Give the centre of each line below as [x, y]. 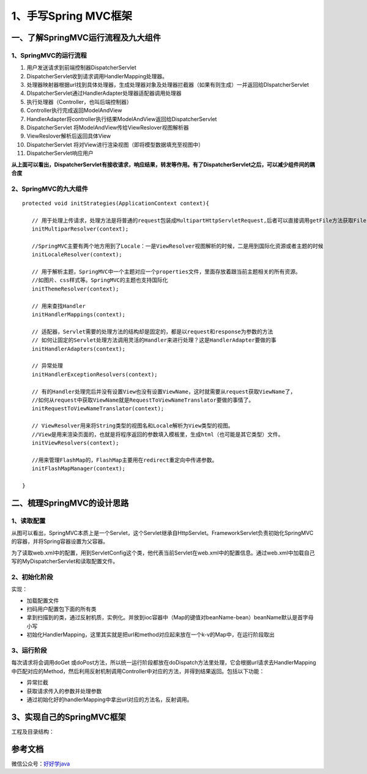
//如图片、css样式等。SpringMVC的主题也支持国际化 [100, 280]
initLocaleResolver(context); [77, 255]
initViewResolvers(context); [75, 443]
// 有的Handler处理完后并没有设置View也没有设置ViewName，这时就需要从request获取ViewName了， [164, 392]
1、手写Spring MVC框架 [72, 16]
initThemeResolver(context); [75, 289]
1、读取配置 [28, 521]
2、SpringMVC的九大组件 [50, 188]
